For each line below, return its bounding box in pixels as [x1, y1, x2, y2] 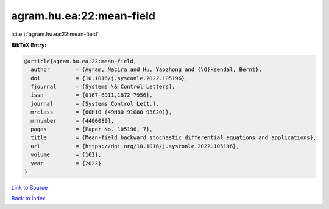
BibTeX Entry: [11, 41, 47, 49]
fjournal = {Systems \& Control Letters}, [30, 83, 175, 91]
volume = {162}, [30, 151, 102, 158]
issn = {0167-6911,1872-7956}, [30, 92, 153, 98]
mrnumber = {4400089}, [30, 117, 115, 124]
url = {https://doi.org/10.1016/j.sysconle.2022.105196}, [30, 143, 240, 149]
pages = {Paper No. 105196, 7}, [30, 126, 153, 133]
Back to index [11, 195, 46, 202]
